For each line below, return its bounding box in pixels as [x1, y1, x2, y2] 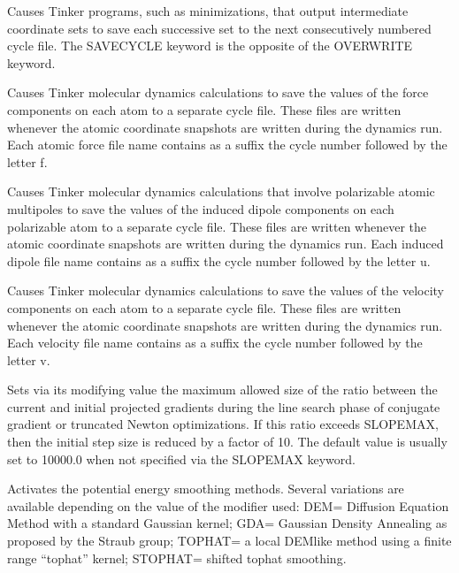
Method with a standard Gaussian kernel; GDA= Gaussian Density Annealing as [7, 514, 448, 532]
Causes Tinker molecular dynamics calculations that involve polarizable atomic [7, 182, 435, 201]
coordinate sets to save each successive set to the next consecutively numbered [7, 19, 432, 37]
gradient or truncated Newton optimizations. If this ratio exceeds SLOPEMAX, [7, 415, 439, 433]
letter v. [7, 350, 50, 369]
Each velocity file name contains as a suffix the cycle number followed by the [7, 333, 423, 352]
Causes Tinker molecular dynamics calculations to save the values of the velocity [7, 281, 444, 300]
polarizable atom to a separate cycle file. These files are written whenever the [7, 217, 427, 235]
